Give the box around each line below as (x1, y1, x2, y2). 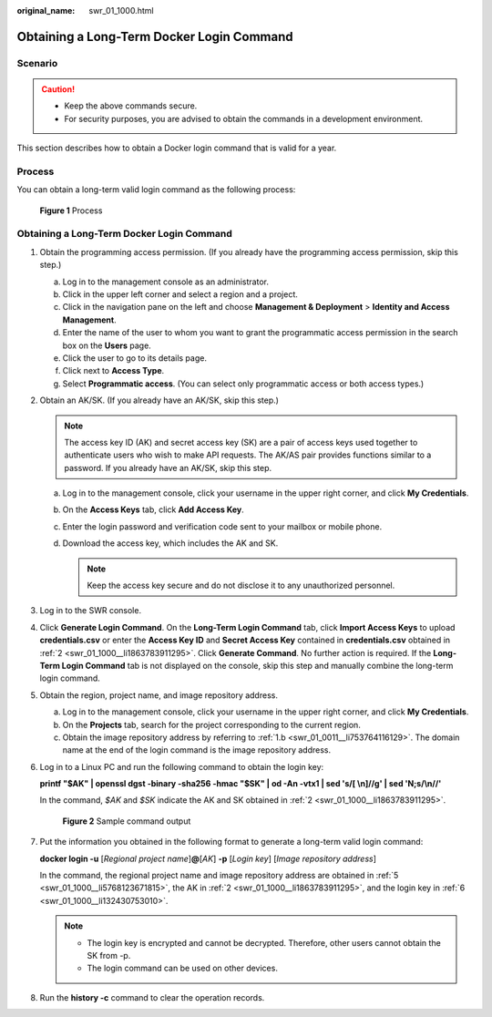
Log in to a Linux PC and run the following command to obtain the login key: (39, 761, 324, 772)
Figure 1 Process (39, 205, 103, 216)
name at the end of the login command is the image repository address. (62, 745, 332, 755)
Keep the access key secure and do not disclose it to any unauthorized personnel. (87, 580, 395, 591)
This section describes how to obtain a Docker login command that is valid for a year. (16, 142, 337, 154)
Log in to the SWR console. (39, 605, 141, 616)
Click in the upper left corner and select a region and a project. (62, 288, 298, 300)
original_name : (16, 5, 76, 15)
